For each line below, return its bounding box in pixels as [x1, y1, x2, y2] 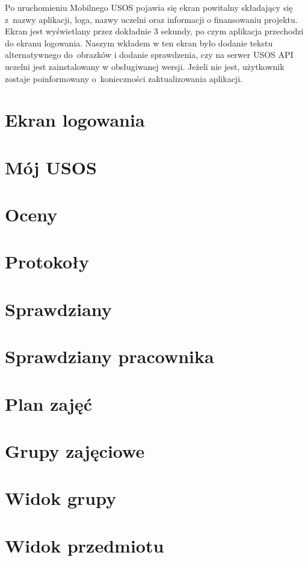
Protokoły [5, 249, 90, 274]
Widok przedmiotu [5, 533, 164, 557]
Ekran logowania [5, 107, 145, 132]
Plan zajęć [5, 391, 92, 416]
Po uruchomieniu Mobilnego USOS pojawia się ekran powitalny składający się [5, 1, 293, 13]
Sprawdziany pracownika [5, 344, 214, 369]
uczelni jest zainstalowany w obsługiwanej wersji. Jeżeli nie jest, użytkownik [5, 60, 285, 72]
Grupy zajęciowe [5, 438, 145, 463]
